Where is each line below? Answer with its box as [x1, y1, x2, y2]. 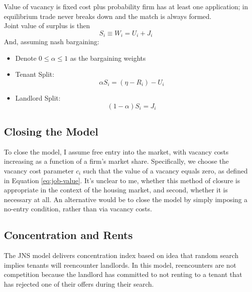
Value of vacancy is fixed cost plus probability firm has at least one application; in [4, 1, 248, 11]
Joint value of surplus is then [4, 20, 90, 31]
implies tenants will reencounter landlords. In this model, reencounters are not [4, 259, 236, 270]
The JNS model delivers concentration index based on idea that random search [4, 250, 238, 260]
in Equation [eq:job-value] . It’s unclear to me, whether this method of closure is [4, 175, 240, 185]
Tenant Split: [15, 69, 54, 79]
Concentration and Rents [4, 227, 133, 242]
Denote [15, 52, 37, 63]
